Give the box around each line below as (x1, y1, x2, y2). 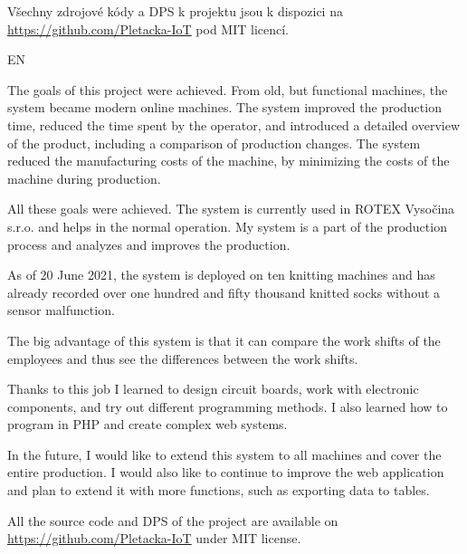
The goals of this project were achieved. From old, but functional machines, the (7, 80, 448, 99)
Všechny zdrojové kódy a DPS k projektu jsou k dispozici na (7, 2, 343, 20)
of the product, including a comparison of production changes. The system (7, 133, 421, 152)
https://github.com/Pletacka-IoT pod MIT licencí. (7, 19, 290, 38)
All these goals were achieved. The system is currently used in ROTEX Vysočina (7, 199, 455, 218)
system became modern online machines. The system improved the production (7, 98, 442, 117)
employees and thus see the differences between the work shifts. (7, 349, 358, 368)
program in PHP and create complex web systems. (7, 415, 288, 434)
